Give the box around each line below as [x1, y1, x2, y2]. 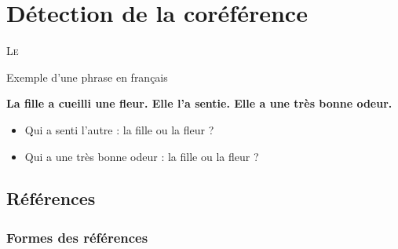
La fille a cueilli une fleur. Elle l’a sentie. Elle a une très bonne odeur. [6, 95, 393, 112]
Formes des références [6, 227, 148, 247]
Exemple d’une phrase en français [6, 68, 168, 85]
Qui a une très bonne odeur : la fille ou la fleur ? [24, 148, 259, 164]
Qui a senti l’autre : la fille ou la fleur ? [24, 121, 214, 137]
